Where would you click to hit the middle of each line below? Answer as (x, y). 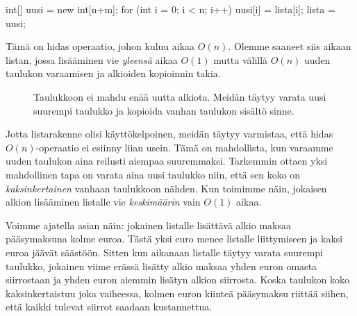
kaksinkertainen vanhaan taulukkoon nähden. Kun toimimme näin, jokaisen (166, 188)
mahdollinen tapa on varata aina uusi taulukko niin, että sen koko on (153, 174)
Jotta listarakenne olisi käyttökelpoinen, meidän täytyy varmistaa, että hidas (169, 134)
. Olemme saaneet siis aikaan (290, 46)
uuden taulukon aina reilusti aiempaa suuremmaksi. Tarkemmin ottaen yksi (167, 161)
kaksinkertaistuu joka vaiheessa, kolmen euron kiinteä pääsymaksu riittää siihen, (177, 293)
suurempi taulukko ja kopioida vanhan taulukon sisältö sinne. (164, 110)
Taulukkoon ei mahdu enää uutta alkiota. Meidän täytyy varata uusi (180, 96)
